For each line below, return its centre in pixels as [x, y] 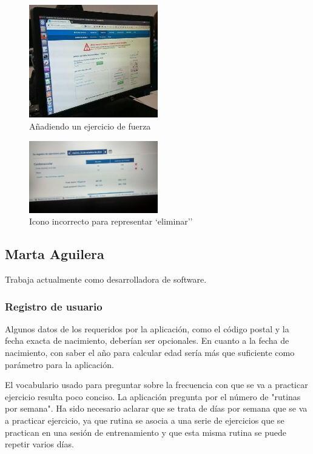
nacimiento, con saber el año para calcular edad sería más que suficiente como [150, 352]
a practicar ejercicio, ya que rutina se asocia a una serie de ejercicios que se [145, 420]
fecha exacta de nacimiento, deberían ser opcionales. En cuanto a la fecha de [147, 340]
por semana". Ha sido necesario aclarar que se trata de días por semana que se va [156, 408]
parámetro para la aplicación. [59, 364]
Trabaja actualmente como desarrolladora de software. [106, 279]
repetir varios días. [39, 444]
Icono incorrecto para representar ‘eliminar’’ [111, 221]
